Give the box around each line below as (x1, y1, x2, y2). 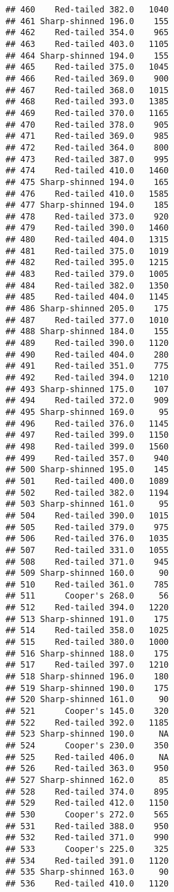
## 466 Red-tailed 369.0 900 (6, 73, 169, 84)
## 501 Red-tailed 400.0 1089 (6, 476, 169, 486)
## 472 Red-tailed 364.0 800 (6, 142, 169, 153)
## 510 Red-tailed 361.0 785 (6, 579, 169, 590)
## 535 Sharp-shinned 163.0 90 (6, 867, 169, 878)
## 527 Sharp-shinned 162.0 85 (6, 775, 169, 785)
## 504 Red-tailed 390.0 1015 (6, 510, 169, 521)
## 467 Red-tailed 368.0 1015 (6, 85, 169, 95)
